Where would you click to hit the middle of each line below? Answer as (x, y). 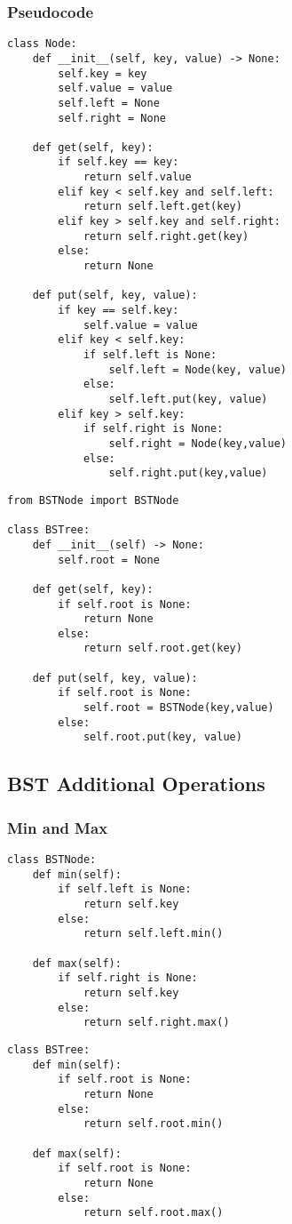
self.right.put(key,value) (188, 473)
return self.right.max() (156, 1023)
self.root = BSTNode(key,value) (178, 708)
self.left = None (109, 103)
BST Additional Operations (136, 784)
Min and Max (58, 827)
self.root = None (109, 560)
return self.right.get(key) (166, 236)
